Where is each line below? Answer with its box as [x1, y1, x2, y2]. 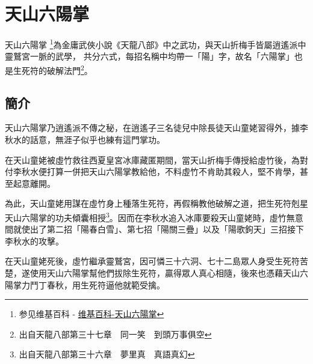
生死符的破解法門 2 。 [13, 62, 93, 76]
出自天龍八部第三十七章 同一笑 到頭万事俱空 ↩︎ [19, 327, 212, 340]
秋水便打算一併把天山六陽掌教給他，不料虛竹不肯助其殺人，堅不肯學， [21, 165, 300, 178]
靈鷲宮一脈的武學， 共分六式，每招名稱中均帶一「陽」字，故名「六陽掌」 [5, 50, 294, 62]
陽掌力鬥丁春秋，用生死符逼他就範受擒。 [5, 278, 165, 291]
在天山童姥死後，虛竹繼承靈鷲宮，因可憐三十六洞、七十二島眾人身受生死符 [5, 255, 300, 267]
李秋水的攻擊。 [5, 234, 64, 247]
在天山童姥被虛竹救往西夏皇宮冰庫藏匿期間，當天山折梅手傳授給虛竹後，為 [5, 153, 300, 166]
